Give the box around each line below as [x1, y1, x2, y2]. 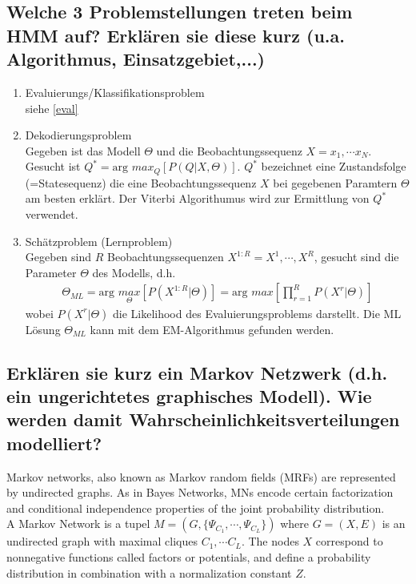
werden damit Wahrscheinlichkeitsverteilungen [6, 407, 400, 432]
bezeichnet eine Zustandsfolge [261, 158, 406, 175]
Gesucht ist [25, 158, 81, 175]
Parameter [25, 264, 77, 280]
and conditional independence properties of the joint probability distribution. [6, 499, 385, 516]
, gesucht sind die [314, 248, 399, 265]
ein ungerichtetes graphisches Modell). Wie [6, 384, 372, 408]
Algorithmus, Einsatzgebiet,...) [6, 46, 265, 71]
